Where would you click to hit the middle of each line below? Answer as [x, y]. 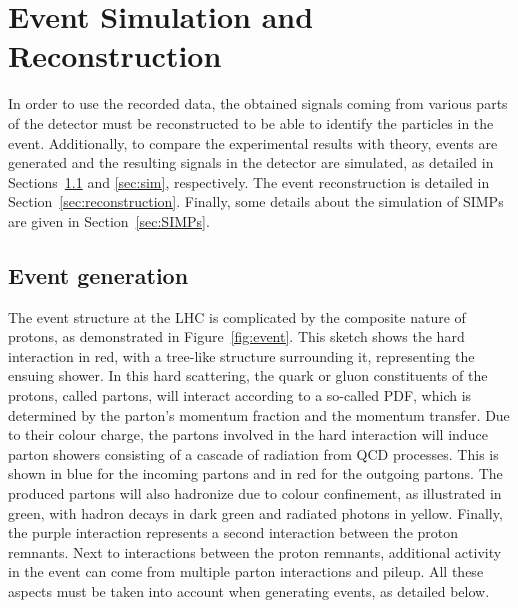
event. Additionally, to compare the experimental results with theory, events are [253, 142]
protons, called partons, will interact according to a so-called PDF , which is [240, 395]
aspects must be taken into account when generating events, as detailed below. [249, 590]
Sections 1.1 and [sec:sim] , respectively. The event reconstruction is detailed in [249, 181]
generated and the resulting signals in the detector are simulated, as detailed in [251, 162]
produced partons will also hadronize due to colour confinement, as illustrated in [255, 493]
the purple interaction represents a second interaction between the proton [233, 532]
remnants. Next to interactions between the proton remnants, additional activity [255, 551]
